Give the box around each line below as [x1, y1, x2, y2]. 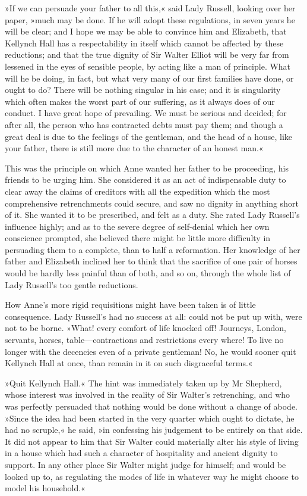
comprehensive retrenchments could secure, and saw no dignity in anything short [5, 196, 299, 209]
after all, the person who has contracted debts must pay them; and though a [5, 118, 283, 130]
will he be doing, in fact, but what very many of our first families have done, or [5, 71, 294, 84]
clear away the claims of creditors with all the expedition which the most [5, 185, 270, 197]
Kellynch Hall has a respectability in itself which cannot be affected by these [5, 36, 284, 49]
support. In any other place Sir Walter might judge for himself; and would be [5, 458, 286, 470]
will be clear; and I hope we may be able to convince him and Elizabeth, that [5, 25, 287, 38]
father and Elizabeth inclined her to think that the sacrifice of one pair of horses [5, 255, 297, 267]
